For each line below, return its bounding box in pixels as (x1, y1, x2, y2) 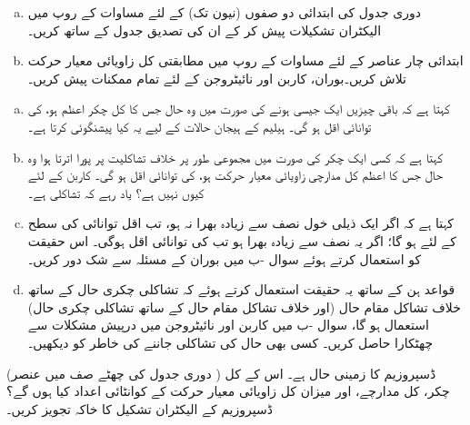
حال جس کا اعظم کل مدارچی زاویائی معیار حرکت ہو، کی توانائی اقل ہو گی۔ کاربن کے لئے (27, 165, 443, 184)
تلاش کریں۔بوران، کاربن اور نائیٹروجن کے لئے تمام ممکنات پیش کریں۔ (27, 68, 406, 87)
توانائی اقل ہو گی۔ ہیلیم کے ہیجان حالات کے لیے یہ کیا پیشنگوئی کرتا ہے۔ (27, 116, 372, 135)
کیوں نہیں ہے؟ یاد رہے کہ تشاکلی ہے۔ (27, 183, 205, 202)
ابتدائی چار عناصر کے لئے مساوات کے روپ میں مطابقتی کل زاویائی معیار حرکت (27, 51, 464, 70)
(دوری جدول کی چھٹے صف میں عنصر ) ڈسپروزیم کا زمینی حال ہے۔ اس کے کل (6, 363, 436, 382)
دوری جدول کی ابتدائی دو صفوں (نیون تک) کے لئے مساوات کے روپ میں (27, 3, 422, 21)
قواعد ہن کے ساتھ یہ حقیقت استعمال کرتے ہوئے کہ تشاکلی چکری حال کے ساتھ (27, 280, 455, 299)
